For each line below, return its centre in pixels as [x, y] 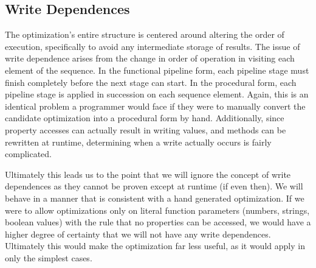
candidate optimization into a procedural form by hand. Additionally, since [145, 118]
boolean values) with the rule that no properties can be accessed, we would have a [158, 222]
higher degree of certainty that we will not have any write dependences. [138, 234]
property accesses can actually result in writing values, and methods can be [146, 129]
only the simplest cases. [49, 257]
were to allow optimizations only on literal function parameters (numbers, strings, [157, 210]
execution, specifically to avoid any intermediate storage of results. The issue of [153, 46]
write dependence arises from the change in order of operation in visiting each [150, 58]
